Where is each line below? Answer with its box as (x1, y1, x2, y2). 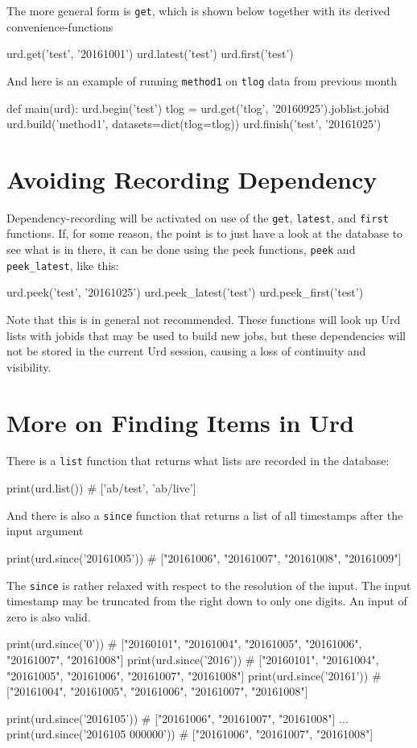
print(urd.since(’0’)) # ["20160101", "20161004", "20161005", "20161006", (6, 635, 362, 652)
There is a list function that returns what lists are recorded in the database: (6, 452, 390, 469)
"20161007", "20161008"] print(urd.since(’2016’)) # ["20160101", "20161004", (6, 651, 379, 667)
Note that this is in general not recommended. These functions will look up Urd (6, 310, 401, 327)
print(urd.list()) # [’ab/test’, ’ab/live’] (6, 480, 196, 497)
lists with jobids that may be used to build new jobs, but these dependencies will (6, 326, 406, 343)
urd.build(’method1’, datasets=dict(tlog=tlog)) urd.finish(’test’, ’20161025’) (6, 115, 382, 132)
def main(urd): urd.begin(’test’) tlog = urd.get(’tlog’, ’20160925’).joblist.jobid (6, 99, 390, 116)
